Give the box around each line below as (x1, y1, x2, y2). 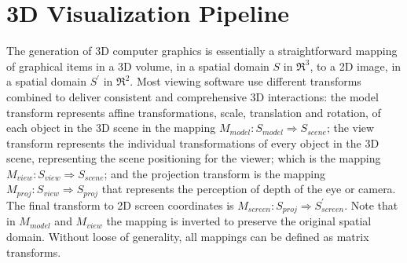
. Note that (344, 196, 398, 213)
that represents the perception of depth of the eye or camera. (101, 181, 396, 197)
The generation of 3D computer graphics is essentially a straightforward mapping (6, 42, 398, 59)
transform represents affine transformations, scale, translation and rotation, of (6, 104, 381, 120)
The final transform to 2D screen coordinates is (6, 196, 234, 213)
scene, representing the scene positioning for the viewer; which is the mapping (6, 150, 381, 166)
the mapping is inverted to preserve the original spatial (106, 213, 372, 229)
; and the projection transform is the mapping (104, 165, 325, 181)
